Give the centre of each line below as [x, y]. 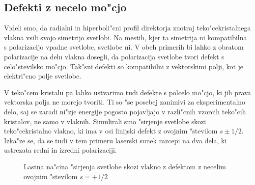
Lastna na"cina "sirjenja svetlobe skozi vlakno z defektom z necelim [125, 166]
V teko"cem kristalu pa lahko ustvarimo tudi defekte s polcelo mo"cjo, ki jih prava [127, 92]
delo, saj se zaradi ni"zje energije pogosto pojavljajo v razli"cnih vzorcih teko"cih [125, 111]
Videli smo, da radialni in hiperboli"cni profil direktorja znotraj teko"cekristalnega [127, 28]
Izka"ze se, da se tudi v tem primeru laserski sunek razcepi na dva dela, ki [115, 140]
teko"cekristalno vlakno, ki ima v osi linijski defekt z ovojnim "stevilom [111, 131]
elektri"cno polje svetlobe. [43, 76]
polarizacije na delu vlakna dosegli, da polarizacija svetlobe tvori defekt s [114, 56]
